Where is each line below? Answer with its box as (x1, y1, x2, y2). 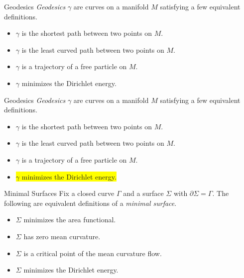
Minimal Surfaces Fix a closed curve (4, 188, 115, 198)
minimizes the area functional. (23, 214, 116, 225)
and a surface (123, 188, 164, 198)
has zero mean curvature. (23, 231, 101, 241)
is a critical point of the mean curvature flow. (23, 248, 162, 258)
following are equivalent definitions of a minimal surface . (4, 197, 177, 208)
